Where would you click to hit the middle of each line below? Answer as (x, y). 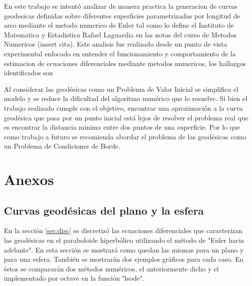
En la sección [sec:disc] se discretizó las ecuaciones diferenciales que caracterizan (123, 230)
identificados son (28, 73)
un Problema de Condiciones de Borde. (62, 146)
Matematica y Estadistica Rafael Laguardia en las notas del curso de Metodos (120, 34)
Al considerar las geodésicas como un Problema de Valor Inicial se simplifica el (121, 89)
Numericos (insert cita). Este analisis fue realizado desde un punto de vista (116, 44)
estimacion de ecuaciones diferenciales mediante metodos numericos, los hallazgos (125, 63)
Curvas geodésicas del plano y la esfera (104, 210)
